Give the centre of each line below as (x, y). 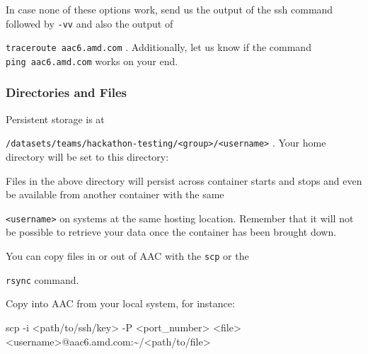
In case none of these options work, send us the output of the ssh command (169, 9)
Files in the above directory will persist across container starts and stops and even (184, 180)
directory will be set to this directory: (87, 157)
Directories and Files (67, 92)
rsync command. (42, 279)
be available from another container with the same (115, 194)
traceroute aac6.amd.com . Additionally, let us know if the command (159, 47)
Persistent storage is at (55, 119)
